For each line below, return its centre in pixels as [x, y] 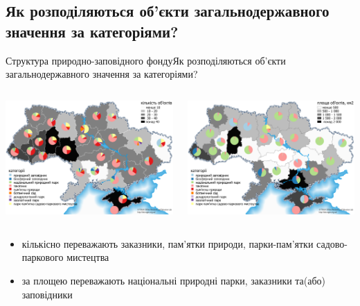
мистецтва [88, 257]
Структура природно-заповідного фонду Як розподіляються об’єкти [146, 60]
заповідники [47, 294]
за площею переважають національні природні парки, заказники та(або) [174, 280]
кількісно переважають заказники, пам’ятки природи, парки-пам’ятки [168, 243]
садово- [332, 243]
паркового [43, 257]
